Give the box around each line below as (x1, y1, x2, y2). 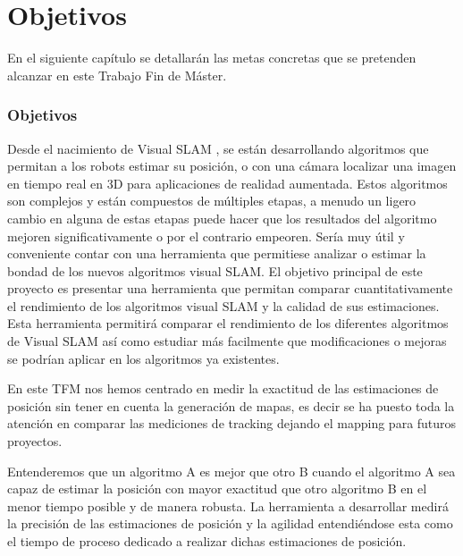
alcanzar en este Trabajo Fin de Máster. (7, 65, 227, 84)
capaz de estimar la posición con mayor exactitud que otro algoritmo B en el (7, 479, 427, 498)
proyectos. (7, 432, 63, 451)
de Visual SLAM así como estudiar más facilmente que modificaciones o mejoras (7, 332, 447, 350)
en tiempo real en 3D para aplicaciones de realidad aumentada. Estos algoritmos (7, 173, 448, 192)
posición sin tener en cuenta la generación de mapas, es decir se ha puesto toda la (7, 396, 455, 415)
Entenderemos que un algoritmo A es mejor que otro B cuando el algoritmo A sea (7, 461, 456, 480)
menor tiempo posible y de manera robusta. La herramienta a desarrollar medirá (7, 496, 449, 515)
